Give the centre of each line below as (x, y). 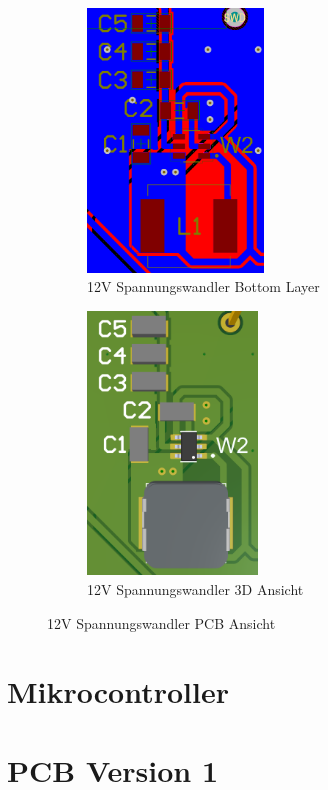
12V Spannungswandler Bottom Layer (203, 286)
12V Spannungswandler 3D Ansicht (195, 588)
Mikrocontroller (118, 691)
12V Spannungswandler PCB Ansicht (161, 622)
